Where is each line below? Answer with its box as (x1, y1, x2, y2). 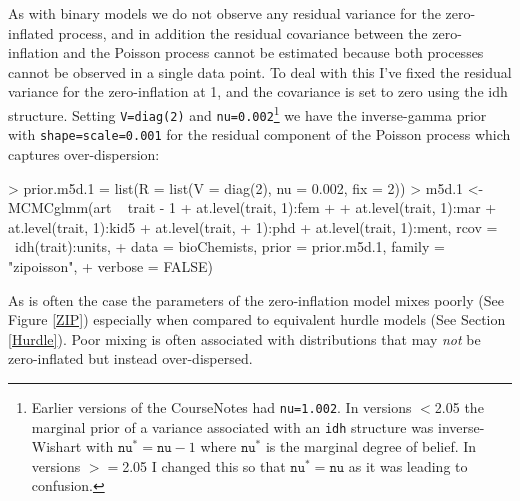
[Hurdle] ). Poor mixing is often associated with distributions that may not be (8, 328, 481, 349)
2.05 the (434, 396, 484, 417)
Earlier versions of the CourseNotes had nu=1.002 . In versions (31, 396, 412, 417)
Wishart (31, 436, 82, 457)
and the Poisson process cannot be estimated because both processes (63, 42, 484, 63)
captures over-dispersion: (8, 143, 160, 164)
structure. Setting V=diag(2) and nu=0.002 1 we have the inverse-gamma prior (8, 101, 487, 125)
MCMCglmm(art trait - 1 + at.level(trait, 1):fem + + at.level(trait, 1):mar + (8, 197, 497, 218)
